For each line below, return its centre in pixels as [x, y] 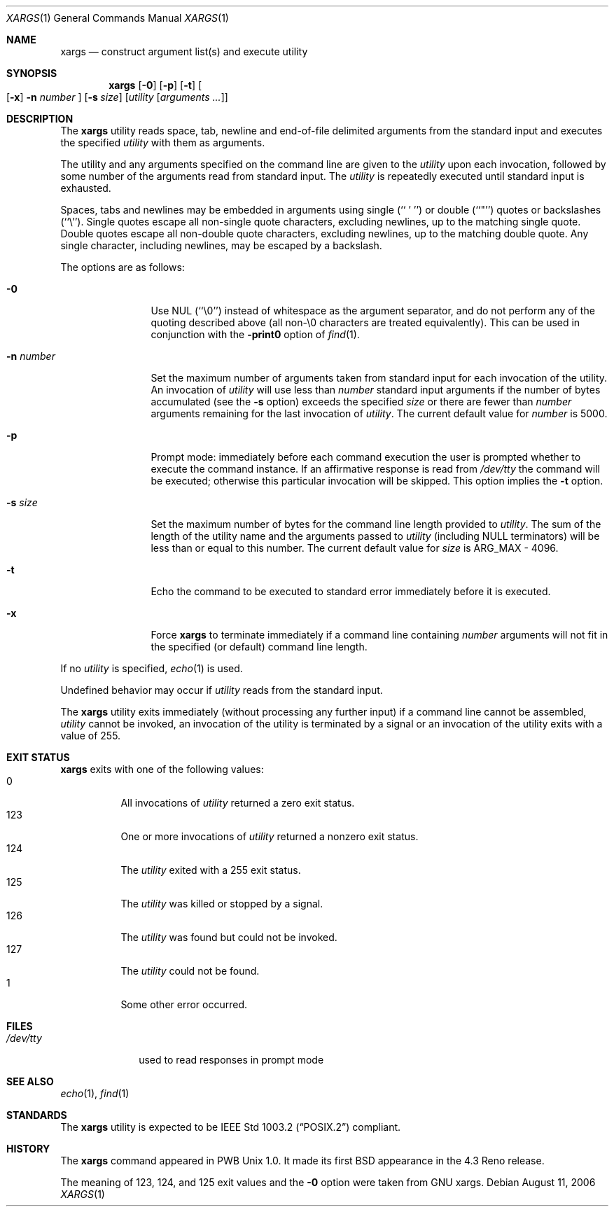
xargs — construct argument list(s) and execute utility [184, 51]
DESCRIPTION [40, 119]
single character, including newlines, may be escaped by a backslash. [221, 245]
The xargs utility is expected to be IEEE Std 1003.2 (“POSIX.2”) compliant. [231, 1127]
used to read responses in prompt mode [231, 1060]
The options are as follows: [123, 267]
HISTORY [28, 1149]
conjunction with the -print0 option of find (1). [255, 334]
